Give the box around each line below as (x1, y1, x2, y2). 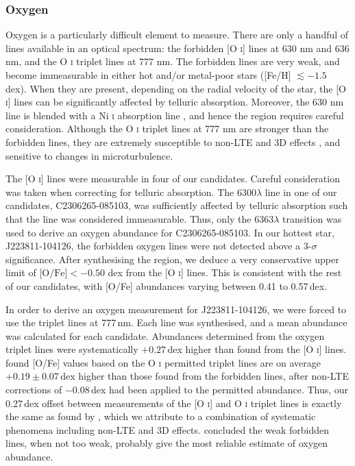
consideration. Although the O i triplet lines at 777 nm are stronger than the (5, 121, 329, 136)
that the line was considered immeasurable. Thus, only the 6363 (5, 211, 274, 225)
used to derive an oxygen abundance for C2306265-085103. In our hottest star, (5, 225, 334, 239)
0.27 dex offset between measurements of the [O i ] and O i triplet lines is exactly (5, 395, 342, 410)
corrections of (5, 382, 62, 397)
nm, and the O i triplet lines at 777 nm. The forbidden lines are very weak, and (5, 54, 340, 69)
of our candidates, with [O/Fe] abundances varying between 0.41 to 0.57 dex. (5, 278, 328, 293)
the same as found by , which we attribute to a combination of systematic (5, 409, 316, 424)
